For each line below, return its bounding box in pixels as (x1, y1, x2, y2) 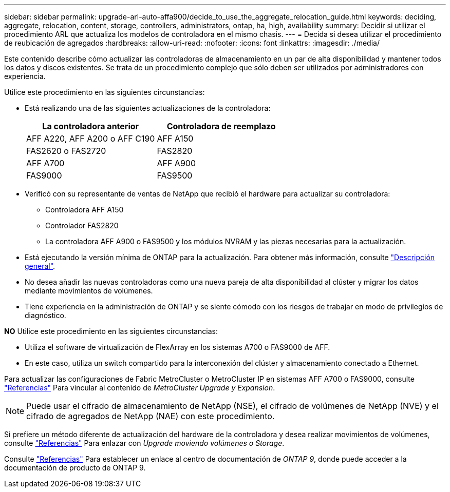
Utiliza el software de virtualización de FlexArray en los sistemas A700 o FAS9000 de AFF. (25, 343, 330, 351)
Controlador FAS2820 (45, 221, 119, 230)
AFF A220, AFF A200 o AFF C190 (26, 133, 155, 144)
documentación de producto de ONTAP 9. (4, 463, 146, 472)
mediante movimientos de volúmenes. (25, 286, 153, 295)
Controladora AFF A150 (45, 205, 124, 214)
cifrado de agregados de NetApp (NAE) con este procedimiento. (26, 411, 275, 421)
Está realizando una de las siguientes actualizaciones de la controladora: (25, 104, 271, 112)
